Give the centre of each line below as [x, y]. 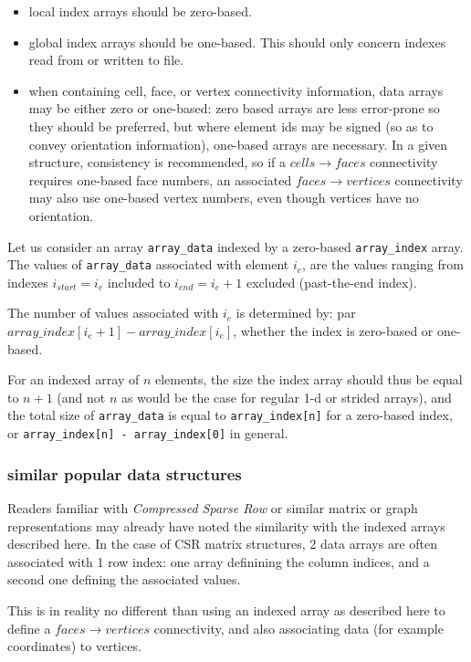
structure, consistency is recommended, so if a [157, 162]
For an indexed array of [73, 379]
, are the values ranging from [383, 264]
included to [139, 282]
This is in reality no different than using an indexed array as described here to [226, 609]
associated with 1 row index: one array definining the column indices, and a [219, 561]
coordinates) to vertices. [74, 646]
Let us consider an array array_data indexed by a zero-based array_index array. [235, 246]
